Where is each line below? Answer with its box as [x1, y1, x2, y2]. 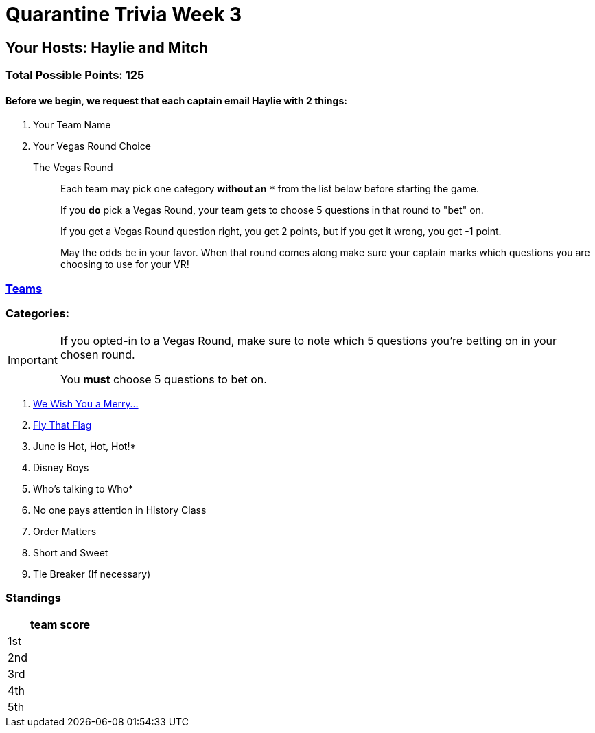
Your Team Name [33, 119, 111, 131]
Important [8, 352, 58, 367]
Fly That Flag [33, 418, 92, 431]
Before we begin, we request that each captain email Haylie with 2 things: [5, 94, 347, 106]
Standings [5, 590, 61, 605]
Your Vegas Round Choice [33, 140, 151, 153]
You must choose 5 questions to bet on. [60, 372, 267, 386]
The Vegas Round [33, 161, 113, 174]
